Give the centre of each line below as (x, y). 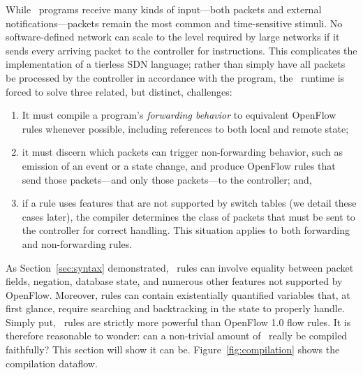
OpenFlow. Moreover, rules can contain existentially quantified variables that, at (178, 294)
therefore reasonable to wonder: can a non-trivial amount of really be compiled (177, 336)
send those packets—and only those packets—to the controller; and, (167, 179)
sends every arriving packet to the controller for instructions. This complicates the (181, 50)
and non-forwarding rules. (77, 243)
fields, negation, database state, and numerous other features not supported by (174, 281)
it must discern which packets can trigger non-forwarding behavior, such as (182, 152)
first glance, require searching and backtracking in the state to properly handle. (175, 308)
